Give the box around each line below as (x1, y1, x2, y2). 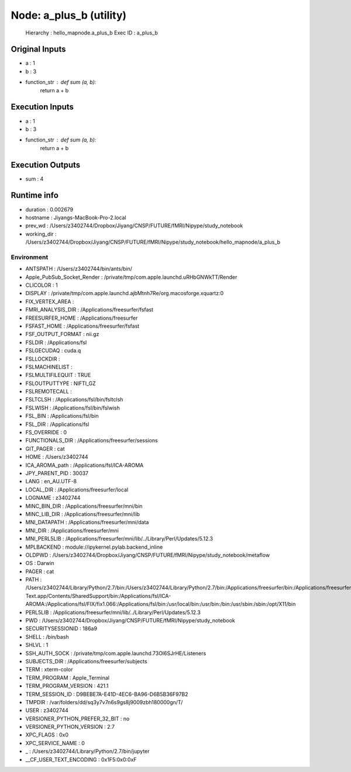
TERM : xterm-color (25, 666, 73, 673)
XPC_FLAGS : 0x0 (25, 731, 69, 739)
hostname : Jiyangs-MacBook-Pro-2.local (25, 214, 126, 221)
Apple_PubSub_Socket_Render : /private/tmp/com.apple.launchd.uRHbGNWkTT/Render (25, 274, 238, 281)
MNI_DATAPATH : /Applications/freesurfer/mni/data (25, 519, 149, 526)
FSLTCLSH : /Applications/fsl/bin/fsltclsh (25, 396, 123, 403)
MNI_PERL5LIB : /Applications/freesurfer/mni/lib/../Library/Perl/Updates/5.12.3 (25, 535, 214, 542)
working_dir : (25, 230, 57, 237)
